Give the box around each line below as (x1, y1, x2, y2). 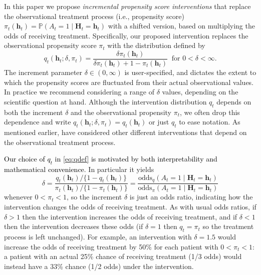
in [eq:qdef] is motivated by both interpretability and (55, 153, 217, 164)
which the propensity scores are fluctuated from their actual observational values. (4, 76, 254, 87)
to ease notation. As (179, 116, 240, 127)
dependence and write (4, 116, 71, 127)
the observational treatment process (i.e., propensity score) (4, 10, 184, 21)
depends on (216, 96, 251, 106)
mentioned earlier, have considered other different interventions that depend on (4, 127, 247, 137)
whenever (4, 191, 33, 202)
